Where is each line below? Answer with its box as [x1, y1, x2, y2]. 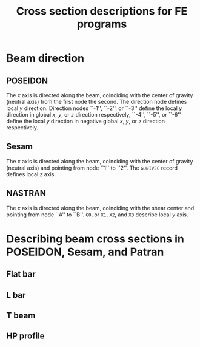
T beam [6, 310, 36, 320]
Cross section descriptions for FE [16, 4, 188, 18]
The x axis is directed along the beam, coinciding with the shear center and [6, 204, 195, 211]
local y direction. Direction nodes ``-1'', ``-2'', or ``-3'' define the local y [6, 105, 182, 112]
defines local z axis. [6, 170, 56, 177]
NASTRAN [6, 188, 47, 199]
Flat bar [6, 269, 36, 280]
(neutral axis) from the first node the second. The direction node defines [6, 98, 187, 105]
